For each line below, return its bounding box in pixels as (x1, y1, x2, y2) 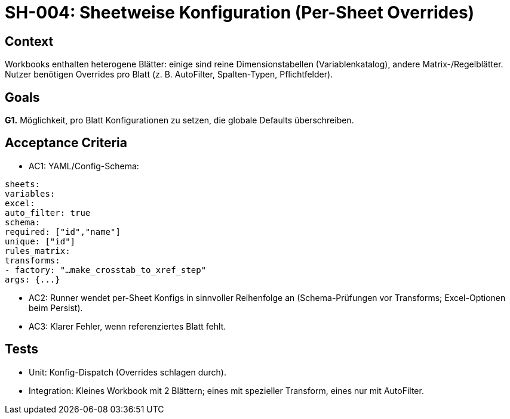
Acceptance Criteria (5, 135, 127, 151)
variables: (5, 188, 56, 198)
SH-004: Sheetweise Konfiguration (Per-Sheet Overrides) (5, 2, 475, 23)
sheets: (5, 179, 41, 189)
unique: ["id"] (5, 236, 76, 246)
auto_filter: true (5, 207, 91, 218)
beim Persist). (29, 302, 83, 313)
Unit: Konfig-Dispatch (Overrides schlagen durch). (29, 367, 226, 377)
